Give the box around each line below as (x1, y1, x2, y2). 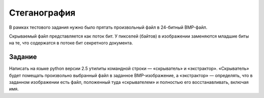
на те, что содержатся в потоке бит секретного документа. (9, 40, 133, 46)
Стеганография (9, 7, 76, 18)
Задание (9, 53, 37, 61)
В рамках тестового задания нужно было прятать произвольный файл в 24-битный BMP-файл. (9, 24, 208, 30)
